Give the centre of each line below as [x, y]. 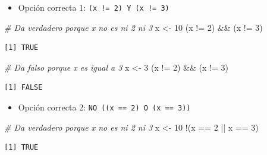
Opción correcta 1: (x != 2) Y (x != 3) [94, 7]
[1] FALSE [23, 88]
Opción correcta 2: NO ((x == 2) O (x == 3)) [104, 107]
